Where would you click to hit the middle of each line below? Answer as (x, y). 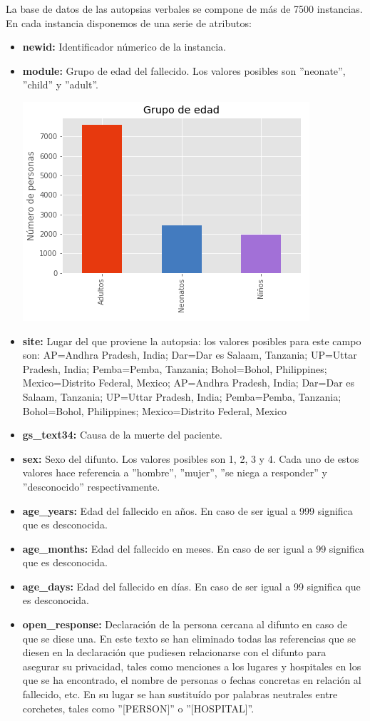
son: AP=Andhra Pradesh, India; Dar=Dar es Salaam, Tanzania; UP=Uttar (190, 355)
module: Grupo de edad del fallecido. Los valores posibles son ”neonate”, (184, 70)
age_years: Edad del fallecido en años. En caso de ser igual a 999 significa (187, 510)
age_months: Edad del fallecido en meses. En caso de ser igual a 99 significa (193, 548)
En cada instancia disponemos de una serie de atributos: (129, 22)
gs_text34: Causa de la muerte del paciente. (122, 435)
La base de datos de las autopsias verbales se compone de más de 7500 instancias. (184, 9)
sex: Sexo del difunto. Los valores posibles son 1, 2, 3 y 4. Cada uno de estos (191, 458)
